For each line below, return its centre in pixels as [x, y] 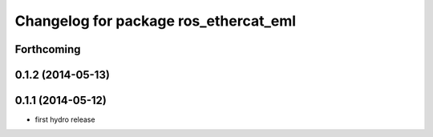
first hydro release [65, 119]
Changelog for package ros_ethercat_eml [156, 21]
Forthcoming [48, 49]
